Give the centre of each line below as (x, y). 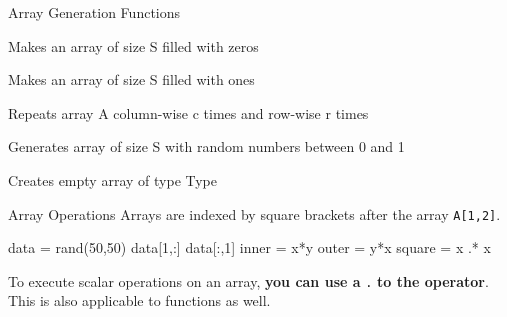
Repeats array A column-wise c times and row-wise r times (188, 112)
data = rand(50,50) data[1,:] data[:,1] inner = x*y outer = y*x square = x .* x (249, 247)
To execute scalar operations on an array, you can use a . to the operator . (248, 280)
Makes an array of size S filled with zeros (133, 45)
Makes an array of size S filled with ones (131, 79)
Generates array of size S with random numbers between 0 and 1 (206, 146)
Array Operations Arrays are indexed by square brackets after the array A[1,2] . (254, 213)
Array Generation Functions (94, 12)
